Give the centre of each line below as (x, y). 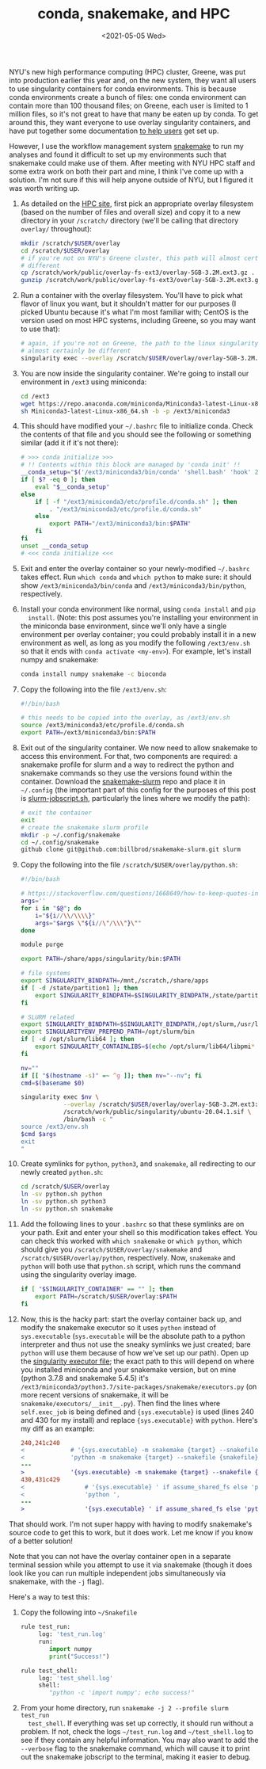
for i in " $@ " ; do (51, 908)
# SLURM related (47, 1017)
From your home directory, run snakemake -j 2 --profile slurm (124, 1708)
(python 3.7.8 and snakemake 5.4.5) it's (84, 1378)
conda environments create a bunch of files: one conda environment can (128, 97)
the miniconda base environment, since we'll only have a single (123, 626)
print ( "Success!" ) (80, 1657)
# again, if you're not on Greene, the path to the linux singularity (139, 344)
